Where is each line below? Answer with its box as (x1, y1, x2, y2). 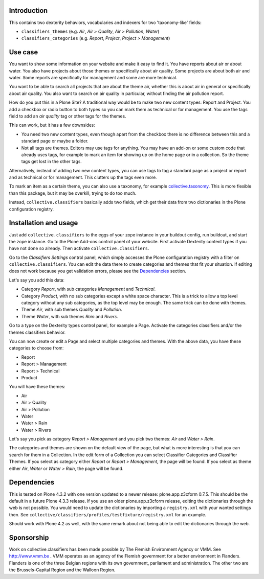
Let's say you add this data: (9, 277, 65, 283)
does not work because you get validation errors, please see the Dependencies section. (9, 268, 187, 274)
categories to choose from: (9, 345, 64, 351)
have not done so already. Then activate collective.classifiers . (9, 245, 149, 252)
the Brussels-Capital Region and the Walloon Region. (9, 567, 116, 573)
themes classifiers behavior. (9, 329, 66, 335)
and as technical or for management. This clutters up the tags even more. (9, 174, 157, 181)
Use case (9, 48, 38, 56)
